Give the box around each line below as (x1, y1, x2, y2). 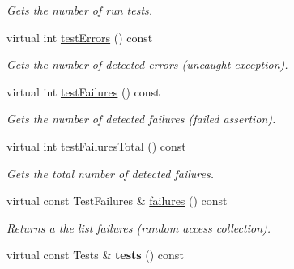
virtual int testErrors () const (6, 28, 153, 45)
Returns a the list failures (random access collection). (6, 219, 271, 236)
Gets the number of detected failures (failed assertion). (6, 110, 276, 127)
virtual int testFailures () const (6, 83, 160, 100)
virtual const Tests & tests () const (6, 246, 184, 263)
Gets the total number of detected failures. (6, 164, 214, 181)
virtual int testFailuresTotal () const (6, 137, 186, 154)
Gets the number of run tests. (6, 2, 153, 18)
